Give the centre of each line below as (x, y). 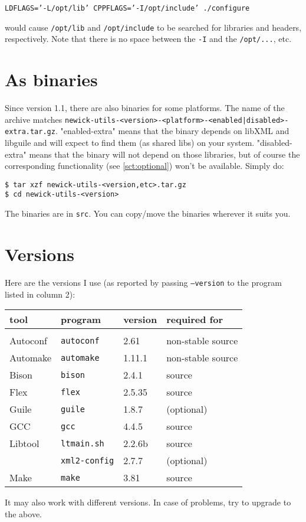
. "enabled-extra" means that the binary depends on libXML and (172, 131)
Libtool (24, 443)
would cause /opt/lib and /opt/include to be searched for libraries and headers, (153, 27)
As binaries (51, 79)
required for (195, 319)
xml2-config (88, 460)
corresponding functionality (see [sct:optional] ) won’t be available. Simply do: (144, 166)
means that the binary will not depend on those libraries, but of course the (164, 154)
